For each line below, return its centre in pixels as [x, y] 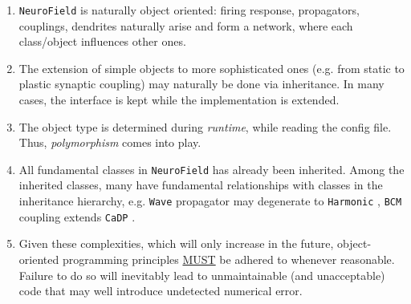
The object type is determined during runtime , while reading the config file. [205, 126]
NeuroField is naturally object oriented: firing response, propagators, [189, 10]
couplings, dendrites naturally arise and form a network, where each [186, 25]
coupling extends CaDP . [77, 216]
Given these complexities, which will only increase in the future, [176, 243]
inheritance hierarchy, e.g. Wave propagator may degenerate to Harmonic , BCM [210, 201]
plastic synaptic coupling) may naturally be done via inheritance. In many [201, 84]
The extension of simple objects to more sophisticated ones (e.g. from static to [212, 68]
